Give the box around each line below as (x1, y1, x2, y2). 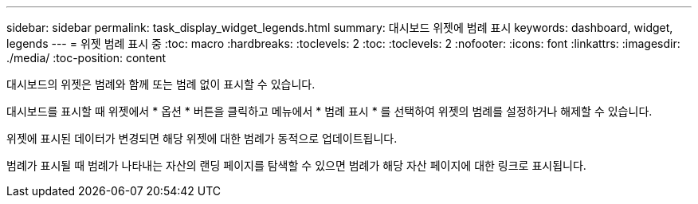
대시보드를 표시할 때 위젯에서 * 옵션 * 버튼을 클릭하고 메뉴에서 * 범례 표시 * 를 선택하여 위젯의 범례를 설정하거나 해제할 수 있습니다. (6, 104, 653, 118)
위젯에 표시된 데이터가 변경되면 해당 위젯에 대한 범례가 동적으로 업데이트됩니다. (6, 131, 398, 145)
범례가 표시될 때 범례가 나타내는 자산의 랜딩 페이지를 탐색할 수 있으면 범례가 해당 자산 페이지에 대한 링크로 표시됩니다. (6, 159, 586, 172)
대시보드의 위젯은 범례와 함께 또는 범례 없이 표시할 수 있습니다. (6, 77, 316, 91)
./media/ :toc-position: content (6, 51, 167, 65)
